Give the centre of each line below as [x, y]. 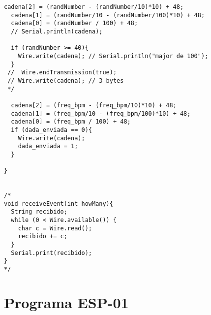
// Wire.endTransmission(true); [62, 73]
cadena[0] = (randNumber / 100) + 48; [75, 23]
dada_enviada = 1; [48, 146]
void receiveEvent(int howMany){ [59, 204]
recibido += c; [43, 236]
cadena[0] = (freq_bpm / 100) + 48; [71, 122]
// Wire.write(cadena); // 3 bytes [66, 80]
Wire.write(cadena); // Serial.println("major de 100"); [113, 56]
